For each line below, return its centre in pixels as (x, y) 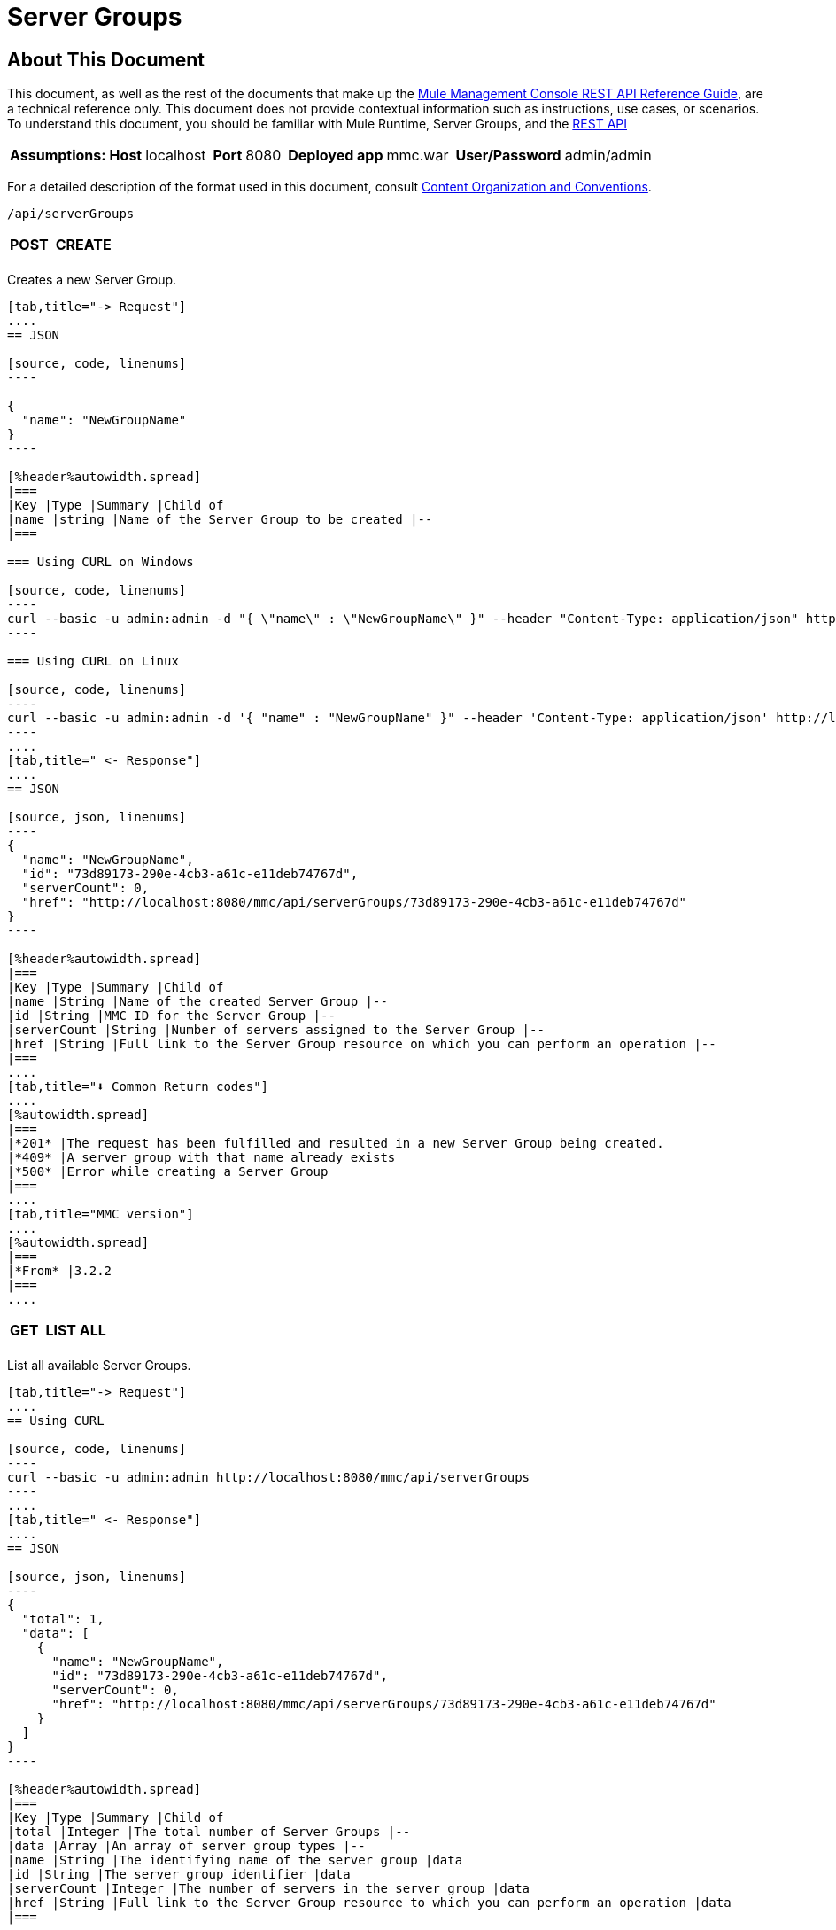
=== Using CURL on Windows (101, 562)
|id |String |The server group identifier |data (179, 1875)
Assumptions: (58, 156)
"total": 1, (63, 1619)
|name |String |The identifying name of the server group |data (235, 1860)
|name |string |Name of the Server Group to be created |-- (220, 520)
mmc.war (418, 156)
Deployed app (336, 156)
